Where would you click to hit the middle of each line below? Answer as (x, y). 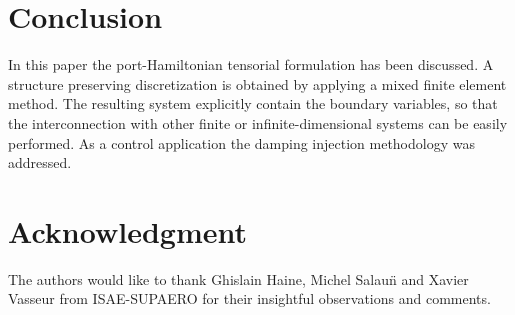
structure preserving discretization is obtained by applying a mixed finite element (257, 83)
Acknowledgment (127, 230)
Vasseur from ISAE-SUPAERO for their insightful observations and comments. (249, 298)
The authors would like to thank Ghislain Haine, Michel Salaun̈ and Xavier (238, 278)
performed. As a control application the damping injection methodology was (241, 142)
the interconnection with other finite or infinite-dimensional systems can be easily (258, 122)
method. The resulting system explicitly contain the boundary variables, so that (253, 103)
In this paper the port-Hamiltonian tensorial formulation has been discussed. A (251, 64)
